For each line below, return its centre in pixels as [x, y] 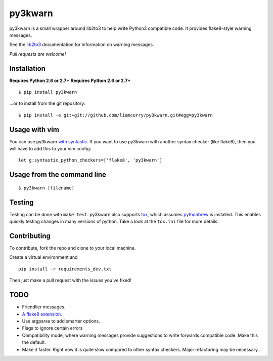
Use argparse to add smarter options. [61, 321]
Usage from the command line [58, 175]
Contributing [30, 236]
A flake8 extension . [42, 314]
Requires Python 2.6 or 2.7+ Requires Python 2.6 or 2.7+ [70, 81]
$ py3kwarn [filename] [47, 188]
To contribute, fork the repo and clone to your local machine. [73, 248]
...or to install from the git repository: [48, 103]
